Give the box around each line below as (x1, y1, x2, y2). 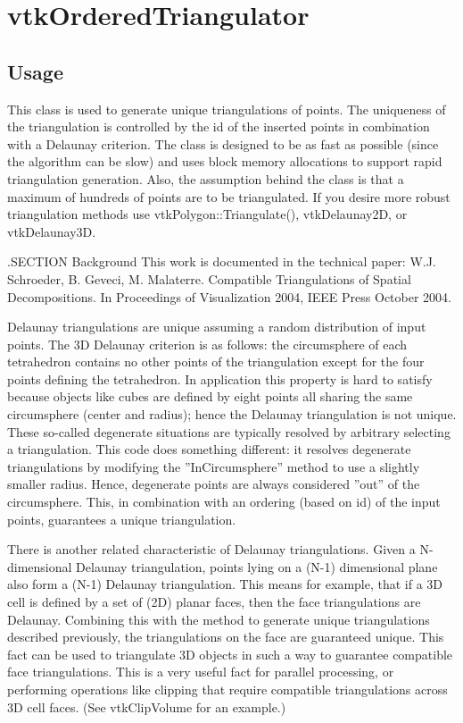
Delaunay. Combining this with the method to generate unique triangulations (7, 610, 430, 628)
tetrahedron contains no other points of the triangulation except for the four (7, 352, 425, 371)
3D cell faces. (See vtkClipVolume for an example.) (7, 697, 286, 716)
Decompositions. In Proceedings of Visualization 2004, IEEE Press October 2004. (7, 287, 451, 306)
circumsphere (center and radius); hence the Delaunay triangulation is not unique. (7, 405, 457, 424)
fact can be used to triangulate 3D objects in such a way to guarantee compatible (7, 644, 453, 663)
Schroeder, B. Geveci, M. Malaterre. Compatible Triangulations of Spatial (7, 269, 411, 288)
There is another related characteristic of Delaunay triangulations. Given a (7, 540, 416, 559)
